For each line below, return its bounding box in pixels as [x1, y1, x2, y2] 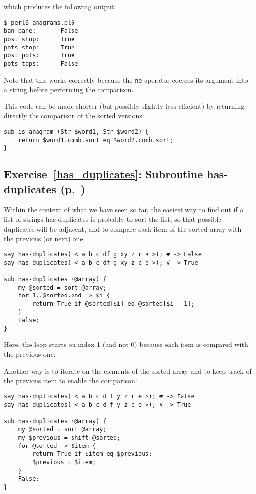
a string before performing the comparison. [4, 84, 134, 95]
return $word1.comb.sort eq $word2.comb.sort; [18, 136, 174, 144]
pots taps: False [4, 60, 78, 67]
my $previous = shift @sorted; [18, 434, 121, 442]
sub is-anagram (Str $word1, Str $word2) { [4, 128, 149, 135]
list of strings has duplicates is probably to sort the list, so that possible [4, 214, 221, 224]
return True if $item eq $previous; [32, 450, 152, 458]
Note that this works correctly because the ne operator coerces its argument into [4, 74, 248, 85]
